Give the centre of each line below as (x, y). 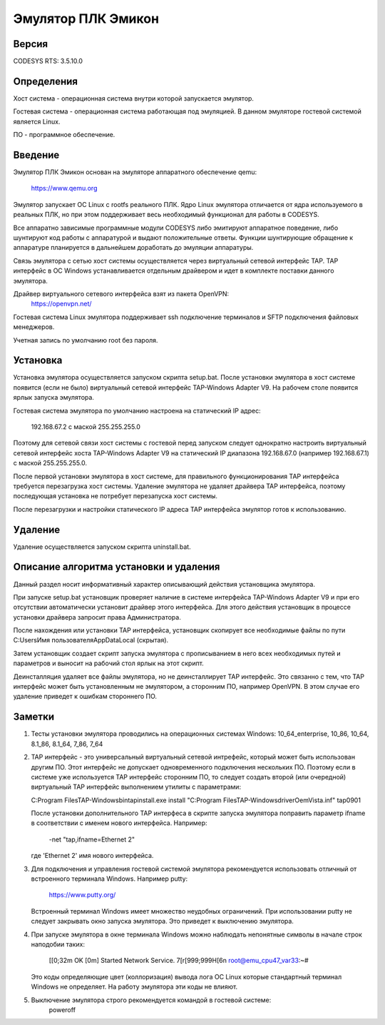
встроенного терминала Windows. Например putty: (109, 879)
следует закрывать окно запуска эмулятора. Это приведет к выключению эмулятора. (162, 922)
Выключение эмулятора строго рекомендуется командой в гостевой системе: (151, 1000)
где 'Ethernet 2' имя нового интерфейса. (92, 856)
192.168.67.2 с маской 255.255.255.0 (86, 426)
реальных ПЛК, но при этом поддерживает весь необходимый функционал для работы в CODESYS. (166, 215)
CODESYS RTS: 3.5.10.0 (48, 61)
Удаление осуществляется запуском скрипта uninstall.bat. (102, 547)
